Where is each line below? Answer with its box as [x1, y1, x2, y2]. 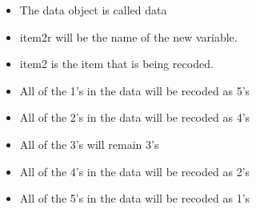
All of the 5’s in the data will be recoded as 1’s [19, 190, 250, 207]
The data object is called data [19, 2, 167, 18]
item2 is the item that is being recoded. [19, 55, 214, 72]
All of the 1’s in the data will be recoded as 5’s [19, 82, 250, 98]
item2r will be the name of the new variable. [19, 28, 238, 45]
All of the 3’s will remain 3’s [19, 135, 159, 152]
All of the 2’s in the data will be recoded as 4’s [19, 109, 250, 126]
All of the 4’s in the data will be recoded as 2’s [19, 163, 250, 179]
